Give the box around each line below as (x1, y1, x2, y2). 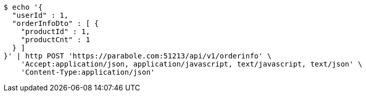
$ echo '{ (4, 3, 43, 11)
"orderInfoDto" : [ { (12, 19, 99, 27)
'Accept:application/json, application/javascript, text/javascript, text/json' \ (21, 60, 362, 68)
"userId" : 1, (12, 11, 69, 19)
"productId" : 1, (21, 27, 90, 36)
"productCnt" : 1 (21, 36, 90, 44)
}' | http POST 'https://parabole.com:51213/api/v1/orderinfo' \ (4, 52, 272, 60)
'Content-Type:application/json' (21, 68, 155, 76)
